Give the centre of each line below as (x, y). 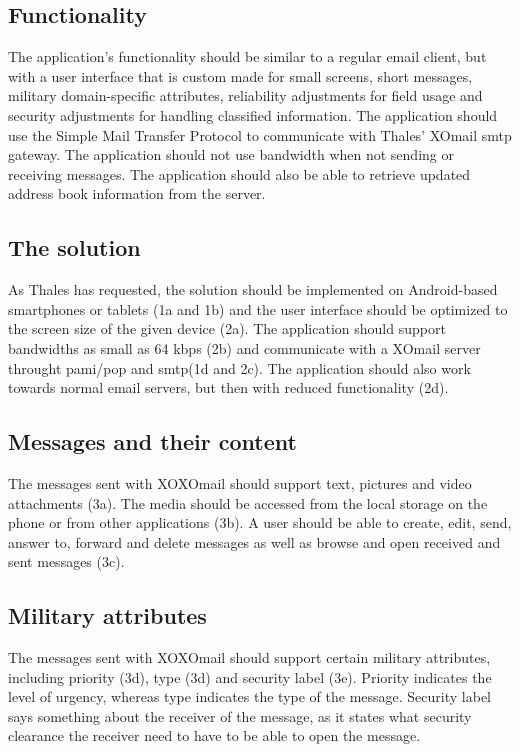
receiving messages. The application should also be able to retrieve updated (239, 173)
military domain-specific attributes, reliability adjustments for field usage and (245, 95)
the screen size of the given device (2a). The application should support (227, 328)
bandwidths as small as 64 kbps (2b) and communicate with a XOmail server (244, 347)
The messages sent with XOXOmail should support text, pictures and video (240, 482)
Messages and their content (152, 441)
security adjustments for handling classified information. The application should (253, 114)
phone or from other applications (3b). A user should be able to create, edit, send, (260, 522)
